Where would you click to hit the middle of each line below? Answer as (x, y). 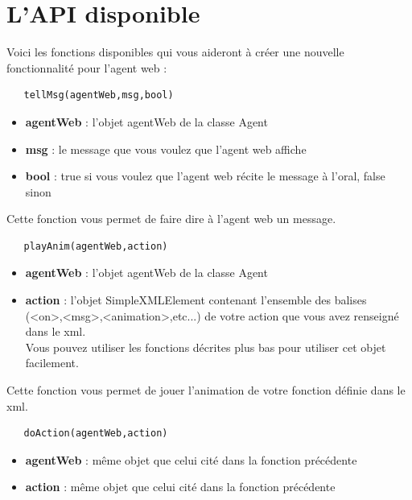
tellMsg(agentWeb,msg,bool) (99, 95)
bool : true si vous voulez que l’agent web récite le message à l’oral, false (205, 176)
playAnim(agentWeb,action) (96, 246)
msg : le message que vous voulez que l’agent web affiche (166, 149)
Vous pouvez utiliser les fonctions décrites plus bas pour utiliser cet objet (206, 347)
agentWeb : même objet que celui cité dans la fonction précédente (191, 459)
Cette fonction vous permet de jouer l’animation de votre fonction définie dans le (206, 390)
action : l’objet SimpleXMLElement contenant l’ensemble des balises (196, 300)
